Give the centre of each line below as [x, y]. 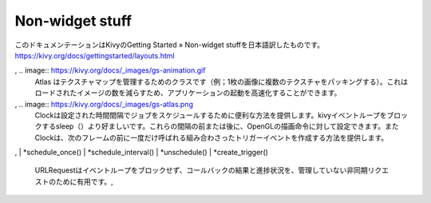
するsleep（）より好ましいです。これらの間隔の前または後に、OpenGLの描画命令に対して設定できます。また [220, 126]
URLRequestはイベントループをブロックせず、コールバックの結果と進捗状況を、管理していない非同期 [202, 170]
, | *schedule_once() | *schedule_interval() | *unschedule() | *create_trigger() [142, 153]
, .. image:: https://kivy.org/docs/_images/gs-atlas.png [104, 104]
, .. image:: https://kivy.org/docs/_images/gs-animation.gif [110, 70]
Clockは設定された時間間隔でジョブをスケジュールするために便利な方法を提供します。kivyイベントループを [211, 115]
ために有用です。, [84, 181]
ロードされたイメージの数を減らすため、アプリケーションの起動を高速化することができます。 [188, 93]
